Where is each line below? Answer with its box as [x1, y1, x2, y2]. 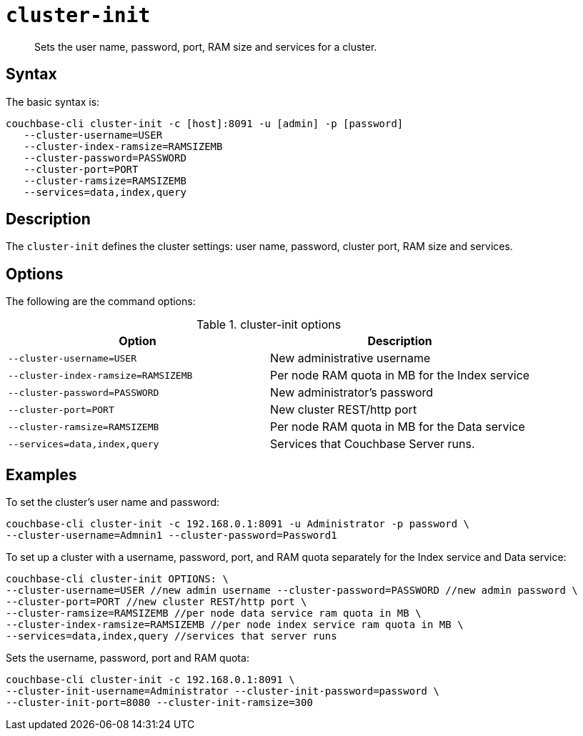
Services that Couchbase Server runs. [270, 437, 475, 452]
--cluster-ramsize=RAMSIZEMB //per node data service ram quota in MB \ [6, 607, 422, 620]
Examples [6, 465, 77, 484]
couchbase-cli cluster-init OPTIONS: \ [6, 573, 229, 585]
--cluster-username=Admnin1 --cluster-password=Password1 [6, 529, 337, 542]
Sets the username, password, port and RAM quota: [6, 652, 249, 665]
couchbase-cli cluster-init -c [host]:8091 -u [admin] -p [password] [6, 117, 404, 129]
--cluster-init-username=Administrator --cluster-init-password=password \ [6, 685, 439, 697]
